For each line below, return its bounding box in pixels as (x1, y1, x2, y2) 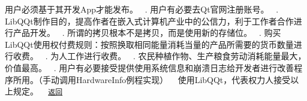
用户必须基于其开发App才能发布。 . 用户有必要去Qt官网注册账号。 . (5, 3, 279, 15)
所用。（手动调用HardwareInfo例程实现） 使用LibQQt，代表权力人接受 (13, 73, 291, 85)
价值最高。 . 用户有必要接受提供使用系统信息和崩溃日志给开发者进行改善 (5, 61, 294, 74)
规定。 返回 (13, 85, 63, 97)
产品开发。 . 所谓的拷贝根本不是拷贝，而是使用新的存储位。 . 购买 (13, 26, 281, 39)
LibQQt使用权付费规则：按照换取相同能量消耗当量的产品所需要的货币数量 (5, 38, 294, 50)
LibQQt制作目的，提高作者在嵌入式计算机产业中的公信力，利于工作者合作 (5, 14, 294, 27)
